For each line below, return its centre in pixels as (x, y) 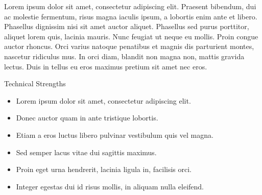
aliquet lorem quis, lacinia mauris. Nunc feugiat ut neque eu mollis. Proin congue (131, 36)
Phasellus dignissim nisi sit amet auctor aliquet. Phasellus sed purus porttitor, (127, 26)
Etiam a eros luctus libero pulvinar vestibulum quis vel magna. (115, 135)
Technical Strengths (35, 83)
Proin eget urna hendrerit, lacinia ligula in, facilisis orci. (104, 169)
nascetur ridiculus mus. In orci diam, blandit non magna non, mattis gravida (124, 56)
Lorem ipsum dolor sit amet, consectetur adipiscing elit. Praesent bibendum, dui (130, 6)
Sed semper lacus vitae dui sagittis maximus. (86, 152)
